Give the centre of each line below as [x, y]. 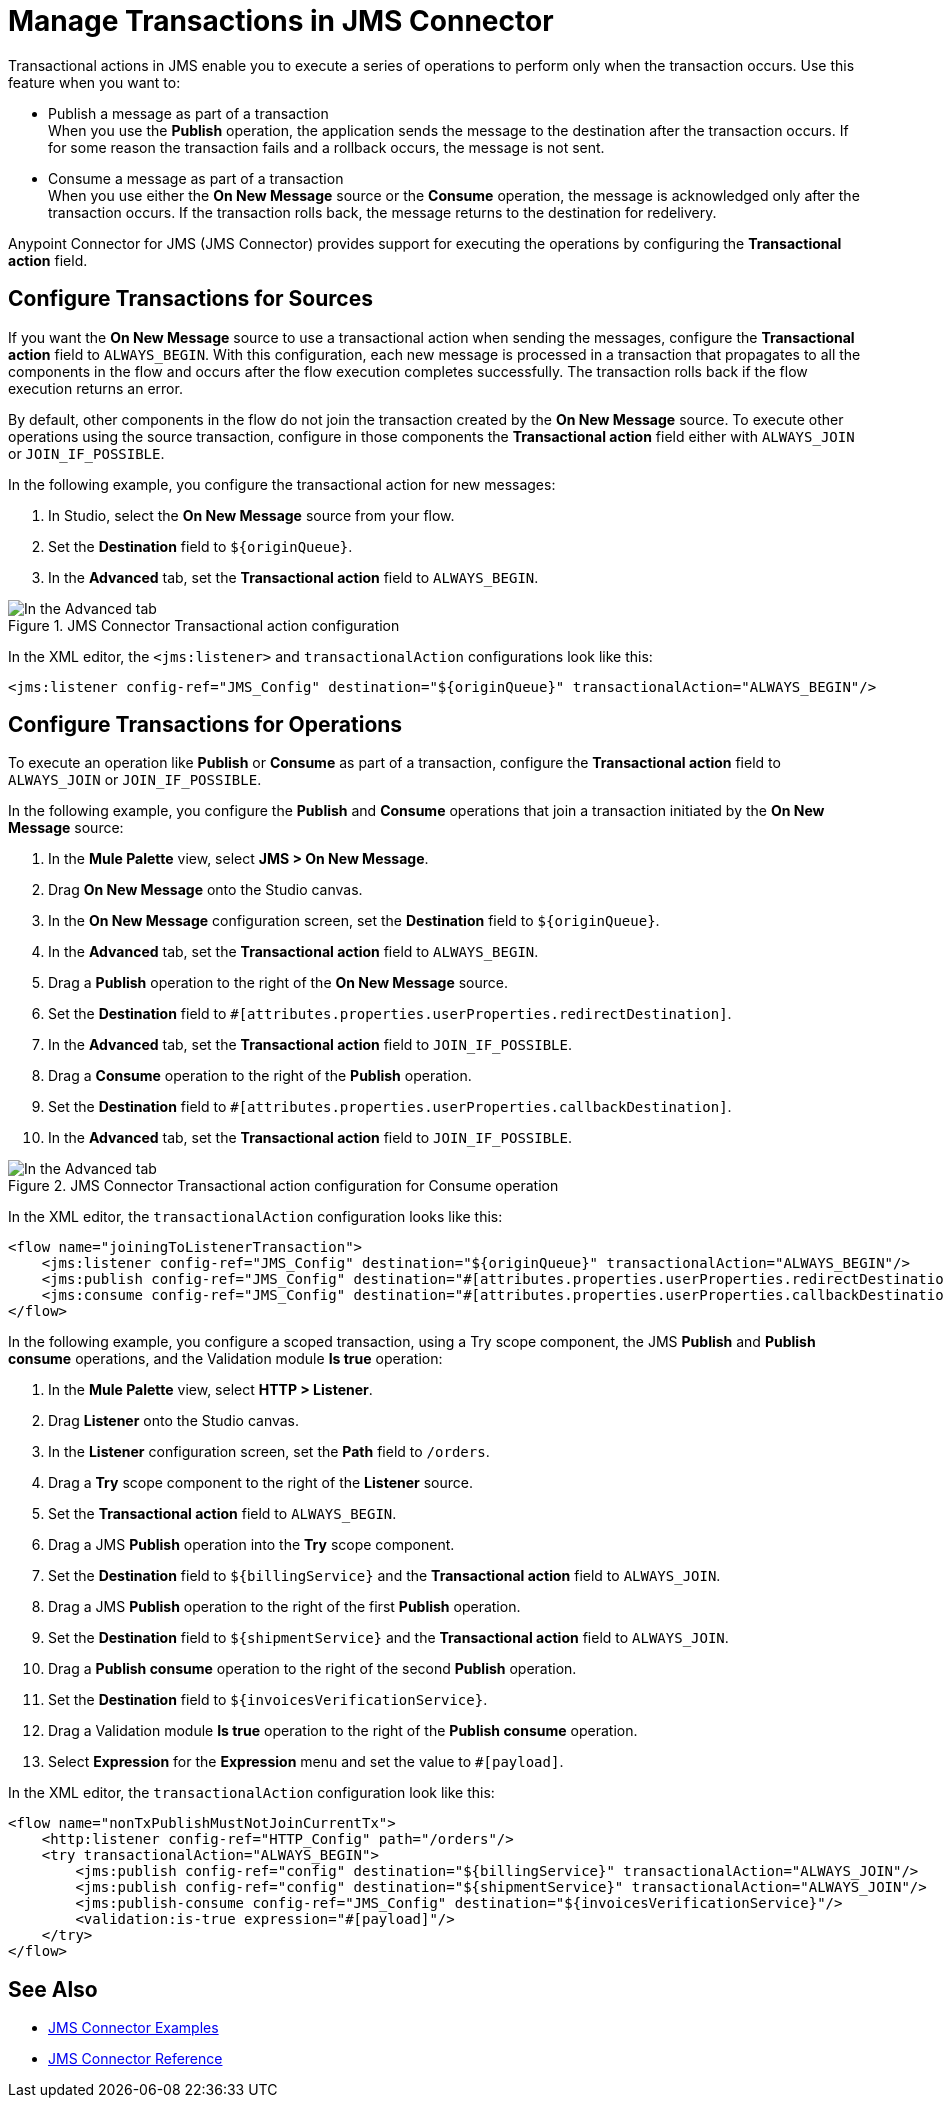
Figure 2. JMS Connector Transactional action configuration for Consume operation [283, 1186]
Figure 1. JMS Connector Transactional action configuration [204, 625]
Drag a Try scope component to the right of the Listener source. [260, 1483]
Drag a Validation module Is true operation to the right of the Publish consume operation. [343, 1731]
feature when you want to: [94, 82]
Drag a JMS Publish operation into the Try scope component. [251, 1545]
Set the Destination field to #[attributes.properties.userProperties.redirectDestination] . [390, 1014]
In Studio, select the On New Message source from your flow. [251, 515]
